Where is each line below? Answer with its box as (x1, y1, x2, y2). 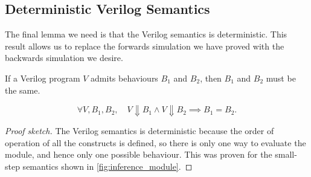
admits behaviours (91, 71, 158, 84)
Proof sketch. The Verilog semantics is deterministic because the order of (5, 124, 274, 137)
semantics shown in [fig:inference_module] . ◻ (22, 159, 193, 172)
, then (200, 71, 222, 84)
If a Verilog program (5, 71, 80, 84)
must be (266, 71, 296, 84)
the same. (5, 83, 40, 96)
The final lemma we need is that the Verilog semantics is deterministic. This (5, 28, 287, 40)
